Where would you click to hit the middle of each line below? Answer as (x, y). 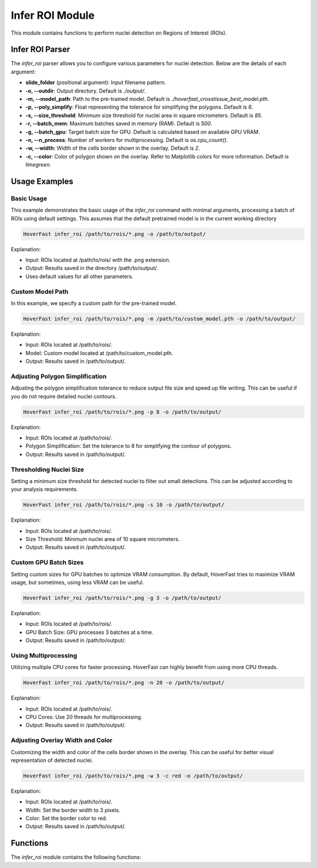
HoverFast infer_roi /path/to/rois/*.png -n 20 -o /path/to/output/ (124, 683)
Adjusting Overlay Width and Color (62, 741)
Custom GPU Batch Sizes (47, 562)
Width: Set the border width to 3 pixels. (73, 810)
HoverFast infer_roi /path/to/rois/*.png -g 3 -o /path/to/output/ (122, 598)
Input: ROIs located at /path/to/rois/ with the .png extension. (98, 260)
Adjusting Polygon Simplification (59, 376)
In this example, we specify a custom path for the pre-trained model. (94, 303)
